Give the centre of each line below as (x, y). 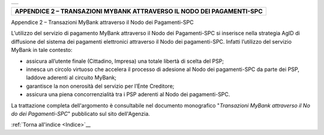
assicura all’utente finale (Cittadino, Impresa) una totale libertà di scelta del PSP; (125, 61)
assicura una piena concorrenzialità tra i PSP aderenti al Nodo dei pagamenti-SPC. (128, 94)
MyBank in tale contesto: (42, 50)
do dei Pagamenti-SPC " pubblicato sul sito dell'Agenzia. (80, 113)
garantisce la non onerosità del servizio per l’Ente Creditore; (100, 86)
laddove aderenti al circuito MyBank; (71, 78)
